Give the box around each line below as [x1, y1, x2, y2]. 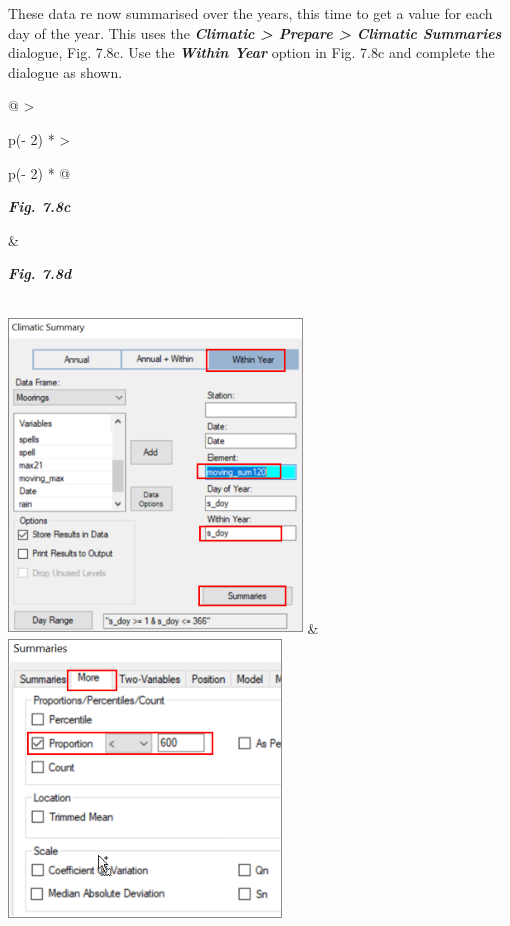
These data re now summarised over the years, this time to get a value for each [8, 3, 493, 23]
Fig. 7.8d [8, 263, 72, 284]
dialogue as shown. [8, 61, 123, 82]
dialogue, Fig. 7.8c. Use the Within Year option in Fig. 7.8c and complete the [8, 42, 495, 63]
